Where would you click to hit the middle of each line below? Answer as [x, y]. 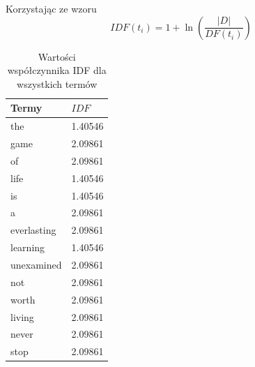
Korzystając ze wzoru [51, 8]
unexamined [36, 264]
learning [28, 247]
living [22, 316]
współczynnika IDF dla [57, 70]
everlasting [33, 230]
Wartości [57, 56]
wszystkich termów [57, 83]
